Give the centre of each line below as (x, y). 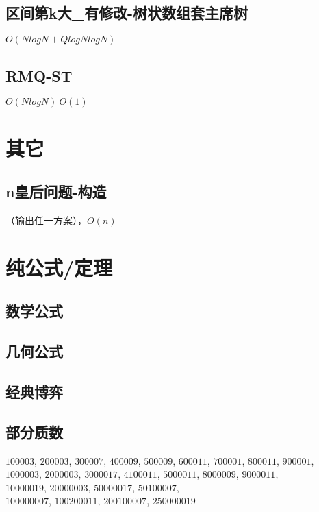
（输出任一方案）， (46, 220)
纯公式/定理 (59, 267)
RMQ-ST (39, 75)
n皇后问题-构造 (56, 192)
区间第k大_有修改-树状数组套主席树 (127, 13)
